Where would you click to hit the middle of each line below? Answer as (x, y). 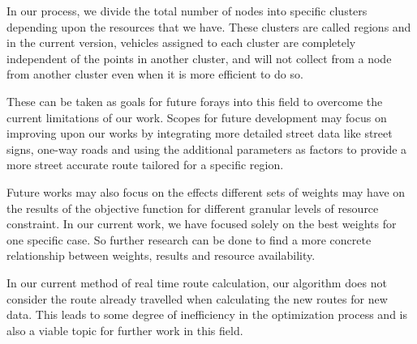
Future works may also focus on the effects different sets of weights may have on (206, 191)
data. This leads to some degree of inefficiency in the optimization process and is (207, 314)
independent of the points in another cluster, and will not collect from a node (199, 58)
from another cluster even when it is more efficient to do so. (155, 74)
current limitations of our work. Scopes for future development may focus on (197, 117)
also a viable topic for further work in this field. (125, 330)
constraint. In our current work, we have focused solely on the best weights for (202, 224)
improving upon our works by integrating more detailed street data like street (200, 133)
